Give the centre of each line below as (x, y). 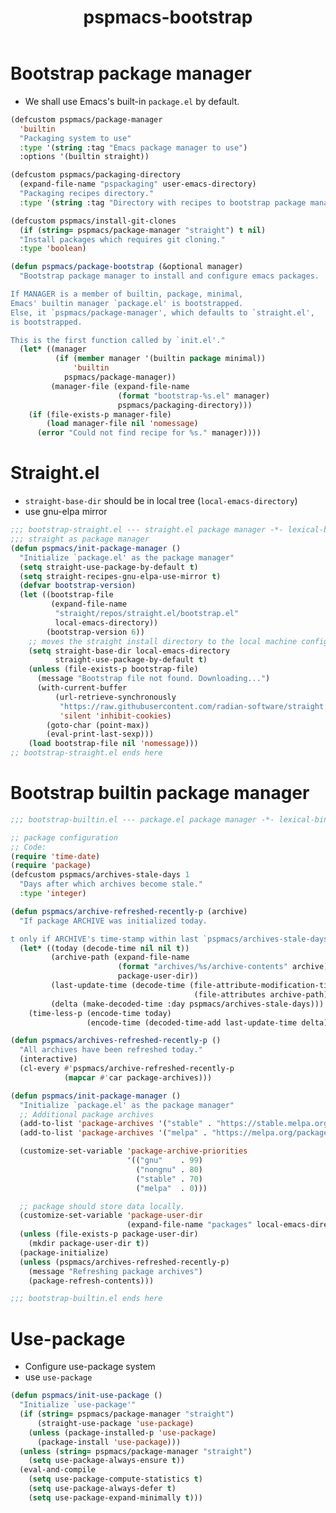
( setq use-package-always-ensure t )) (107, 1461)
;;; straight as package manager (80, 539)
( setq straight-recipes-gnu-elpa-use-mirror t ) (120, 576)
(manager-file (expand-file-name (120, 386)
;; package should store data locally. (102, 1206)
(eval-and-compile (58, 1470)
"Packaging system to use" (75, 138)
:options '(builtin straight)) (84, 157)
